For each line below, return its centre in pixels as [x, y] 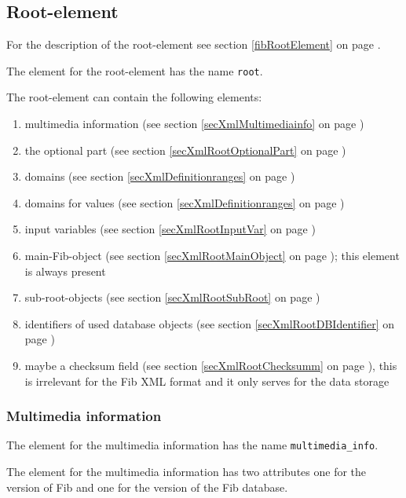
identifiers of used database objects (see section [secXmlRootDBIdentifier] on [209, 323]
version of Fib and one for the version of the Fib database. [147, 487]
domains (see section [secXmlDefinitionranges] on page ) [160, 176]
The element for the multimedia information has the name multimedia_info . [192, 445]
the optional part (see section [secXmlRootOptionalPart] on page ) [185, 150]
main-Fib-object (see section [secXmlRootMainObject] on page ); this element [212, 256]
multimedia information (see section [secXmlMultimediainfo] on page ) [194, 124]
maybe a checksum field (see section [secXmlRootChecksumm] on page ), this [211, 365]
